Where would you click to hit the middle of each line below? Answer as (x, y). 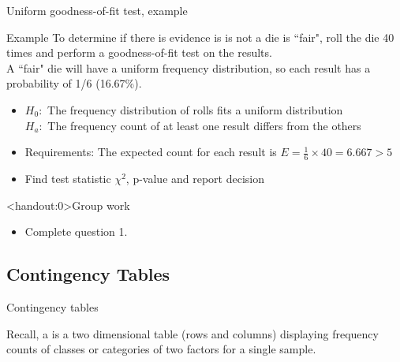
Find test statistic (68, 178)
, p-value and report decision (195, 178)
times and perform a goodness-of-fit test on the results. (139, 52)
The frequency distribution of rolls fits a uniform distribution (195, 109)
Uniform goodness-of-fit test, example (97, 10)
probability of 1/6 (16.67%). (74, 83)
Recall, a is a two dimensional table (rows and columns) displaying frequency (193, 333)
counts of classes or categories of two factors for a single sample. (161, 349)
